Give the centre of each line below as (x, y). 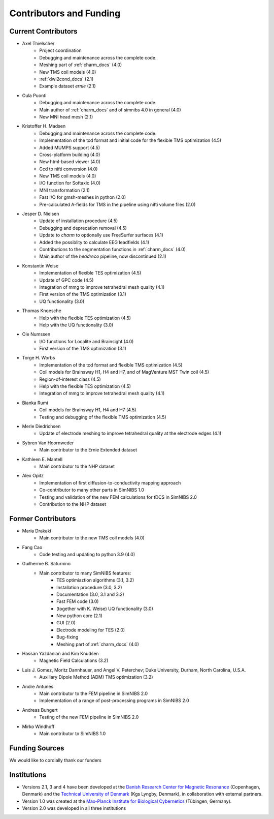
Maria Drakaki (37, 531)
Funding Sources (37, 748)
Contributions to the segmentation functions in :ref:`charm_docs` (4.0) (113, 249)
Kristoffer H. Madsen (44, 126)
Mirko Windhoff (38, 726)
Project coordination (60, 50)
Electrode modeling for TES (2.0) (91, 630)
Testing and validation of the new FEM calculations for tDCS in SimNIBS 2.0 (118, 497)
